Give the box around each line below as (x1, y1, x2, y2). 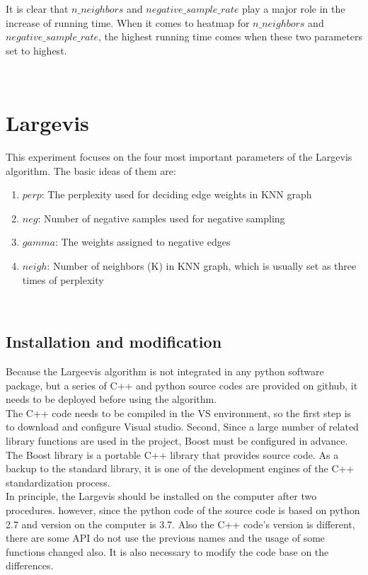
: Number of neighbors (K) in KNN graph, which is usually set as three (47, 258, 357, 273)
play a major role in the (241, 1, 345, 16)
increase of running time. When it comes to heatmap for (6, 15, 250, 30)
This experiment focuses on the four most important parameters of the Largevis (6, 149, 352, 164)
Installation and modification (6, 331, 222, 353)
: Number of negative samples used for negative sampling (38, 210, 285, 225)
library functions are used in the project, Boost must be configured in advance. (6, 433, 348, 448)
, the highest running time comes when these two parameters (98, 29, 362, 44)
